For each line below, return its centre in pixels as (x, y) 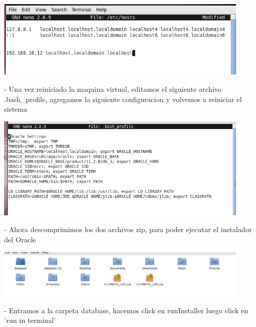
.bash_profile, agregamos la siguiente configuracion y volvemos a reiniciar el (123, 99)
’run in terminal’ (30, 320)
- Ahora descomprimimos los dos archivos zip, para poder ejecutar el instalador (128, 229)
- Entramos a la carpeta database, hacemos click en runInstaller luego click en (126, 310)
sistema (16, 109)
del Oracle (20, 239)
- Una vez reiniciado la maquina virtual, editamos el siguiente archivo (113, 89)
